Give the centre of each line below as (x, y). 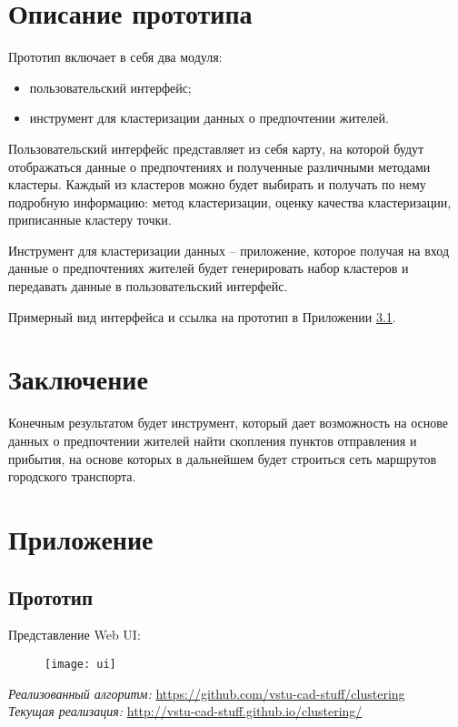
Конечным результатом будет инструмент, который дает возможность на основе (228, 423)
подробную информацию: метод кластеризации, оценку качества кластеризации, (230, 202)
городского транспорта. (72, 476)
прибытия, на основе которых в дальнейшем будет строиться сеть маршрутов (223, 458)
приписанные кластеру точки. (90, 220)
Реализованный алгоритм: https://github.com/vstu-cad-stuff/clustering (207, 693)
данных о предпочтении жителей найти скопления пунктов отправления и (213, 440)
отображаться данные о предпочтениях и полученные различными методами (219, 166)
